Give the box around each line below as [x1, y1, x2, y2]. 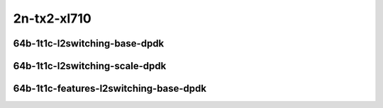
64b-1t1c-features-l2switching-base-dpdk [13, 83, 207, 95]
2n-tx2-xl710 [13, 11, 91, 26]
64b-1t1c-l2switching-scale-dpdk [13, 60, 167, 72]
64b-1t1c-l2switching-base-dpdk [13, 37, 165, 49]
